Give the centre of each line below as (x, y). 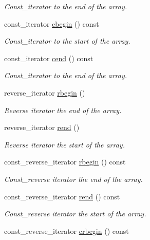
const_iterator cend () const (49, 58)
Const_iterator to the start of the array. (67, 41)
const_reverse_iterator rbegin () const (65, 162)
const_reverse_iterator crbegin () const (67, 230)
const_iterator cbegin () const (52, 23)
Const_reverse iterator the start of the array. (75, 214)
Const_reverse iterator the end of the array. (73, 179)
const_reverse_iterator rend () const (62, 196)
